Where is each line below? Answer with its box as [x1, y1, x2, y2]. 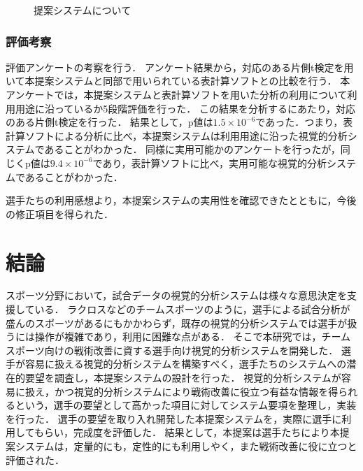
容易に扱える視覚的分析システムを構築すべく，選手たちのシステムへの [24, 356, 347, 371]
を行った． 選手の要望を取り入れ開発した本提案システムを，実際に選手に [6, 411, 342, 426]
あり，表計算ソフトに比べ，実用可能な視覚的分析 [102, 155, 327, 170]
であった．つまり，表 [255, 115, 353, 129]
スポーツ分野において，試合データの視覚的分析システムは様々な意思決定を [6, 288, 347, 303]
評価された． [6, 452, 64, 467]
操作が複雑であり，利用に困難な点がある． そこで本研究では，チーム [34, 329, 351, 344]
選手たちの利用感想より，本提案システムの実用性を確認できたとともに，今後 [6, 193, 357, 208]
